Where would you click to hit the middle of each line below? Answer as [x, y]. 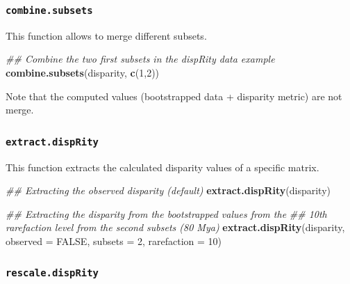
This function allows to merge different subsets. [106, 35]
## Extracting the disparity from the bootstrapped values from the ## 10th [166, 213]
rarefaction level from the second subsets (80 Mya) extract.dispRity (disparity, [175, 227]
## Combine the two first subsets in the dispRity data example [140, 59]
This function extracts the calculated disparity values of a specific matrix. [162, 167]
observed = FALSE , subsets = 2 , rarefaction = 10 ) [114, 240]
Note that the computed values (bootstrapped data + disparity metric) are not [174, 96]
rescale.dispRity [52, 273]
